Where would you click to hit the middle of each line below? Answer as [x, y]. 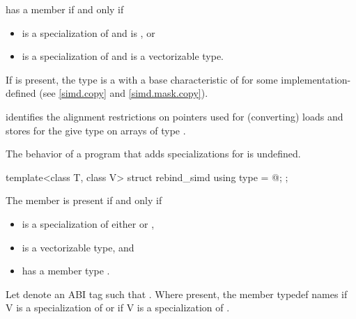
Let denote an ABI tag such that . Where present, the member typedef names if [177, 294]
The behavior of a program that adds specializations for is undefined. [153, 154]
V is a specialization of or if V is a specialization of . [118, 308]
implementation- [316, 79]
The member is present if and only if [84, 200]
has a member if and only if [65, 9]
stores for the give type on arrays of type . [96, 130]
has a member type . [66, 271]
